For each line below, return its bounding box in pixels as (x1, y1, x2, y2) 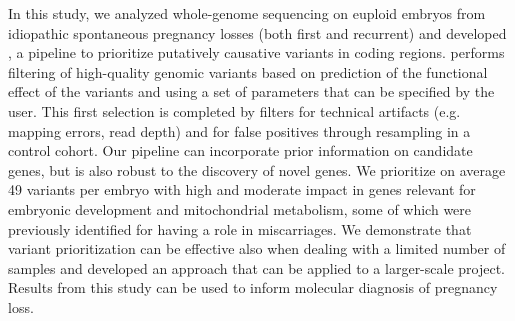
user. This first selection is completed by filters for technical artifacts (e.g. (8, 100, 461, 121)
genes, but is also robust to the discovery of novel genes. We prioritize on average (8, 159, 506, 180)
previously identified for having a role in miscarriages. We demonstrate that (8, 218, 472, 239)
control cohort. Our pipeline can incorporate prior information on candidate (8, 140, 473, 161)
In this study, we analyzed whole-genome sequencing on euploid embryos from (8, 3, 486, 23)
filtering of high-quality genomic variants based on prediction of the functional (8, 61, 488, 82)
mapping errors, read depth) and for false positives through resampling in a (8, 120, 471, 141)
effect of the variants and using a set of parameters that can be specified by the (8, 81, 495, 102)
